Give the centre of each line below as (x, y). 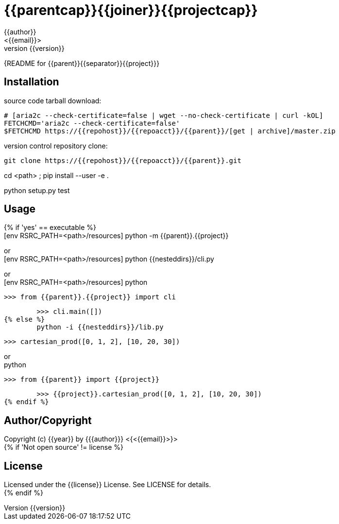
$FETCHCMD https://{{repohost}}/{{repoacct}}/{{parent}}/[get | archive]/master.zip (170, 131)
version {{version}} (34, 48)
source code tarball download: (53, 100)
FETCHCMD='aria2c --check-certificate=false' (92, 123)
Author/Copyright (48, 420)
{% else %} (25, 319)
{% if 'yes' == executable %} (50, 228)
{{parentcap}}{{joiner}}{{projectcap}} (131, 10)
